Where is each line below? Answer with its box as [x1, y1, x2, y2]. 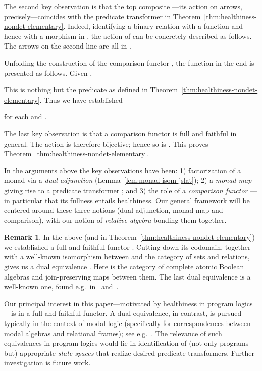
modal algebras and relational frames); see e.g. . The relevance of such [4, 328, 222, 338]
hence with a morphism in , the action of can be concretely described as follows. [4, 30, 252, 41]
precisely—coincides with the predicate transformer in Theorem [4, 11, 201, 21]
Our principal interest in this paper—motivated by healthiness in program [4, 298, 234, 308]
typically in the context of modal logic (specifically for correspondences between [4, 318, 251, 329]
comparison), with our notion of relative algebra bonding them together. [4, 214, 227, 225]
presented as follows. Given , [4, 67, 92, 78]
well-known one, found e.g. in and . [4, 281, 119, 292]
